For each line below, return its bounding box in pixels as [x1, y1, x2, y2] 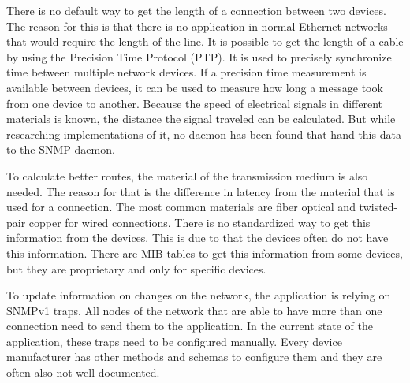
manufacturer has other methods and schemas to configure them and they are [6, 348, 382, 365]
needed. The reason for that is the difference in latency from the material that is [6, 183, 395, 199]
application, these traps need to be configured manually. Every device [6, 333, 342, 349]
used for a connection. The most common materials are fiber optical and [6, 199, 356, 215]
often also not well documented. [6, 364, 160, 381]
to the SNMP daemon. [6, 141, 115, 158]
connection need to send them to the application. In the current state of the [6, 318, 373, 334]
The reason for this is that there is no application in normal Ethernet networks [6, 17, 388, 34]
